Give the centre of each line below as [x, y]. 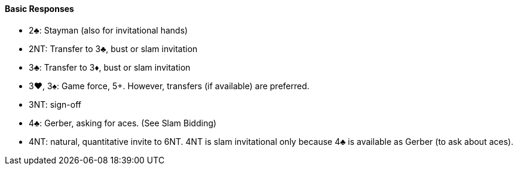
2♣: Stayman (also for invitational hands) [108, 30]
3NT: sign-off [55, 104]
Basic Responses [39, 9]
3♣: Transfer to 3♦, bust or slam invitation [110, 67]
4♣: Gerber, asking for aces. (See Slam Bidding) [123, 123]
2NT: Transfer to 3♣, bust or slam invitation [113, 48]
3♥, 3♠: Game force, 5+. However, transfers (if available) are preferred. [169, 86]
